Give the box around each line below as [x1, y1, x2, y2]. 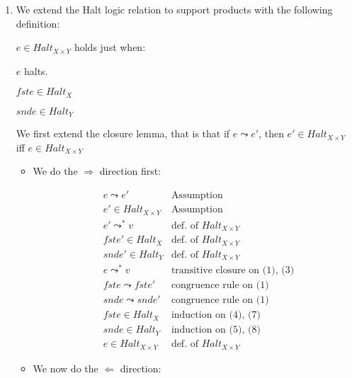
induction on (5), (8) [171, 325, 261, 336]
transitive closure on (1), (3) [171, 265, 295, 276]
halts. [23, 63, 48, 78]
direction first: [99, 164, 161, 178]
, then [259, 126, 284, 141]
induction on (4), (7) [171, 310, 261, 321]
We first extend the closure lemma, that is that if [16, 126, 230, 141]
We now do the [33, 360, 98, 375]
